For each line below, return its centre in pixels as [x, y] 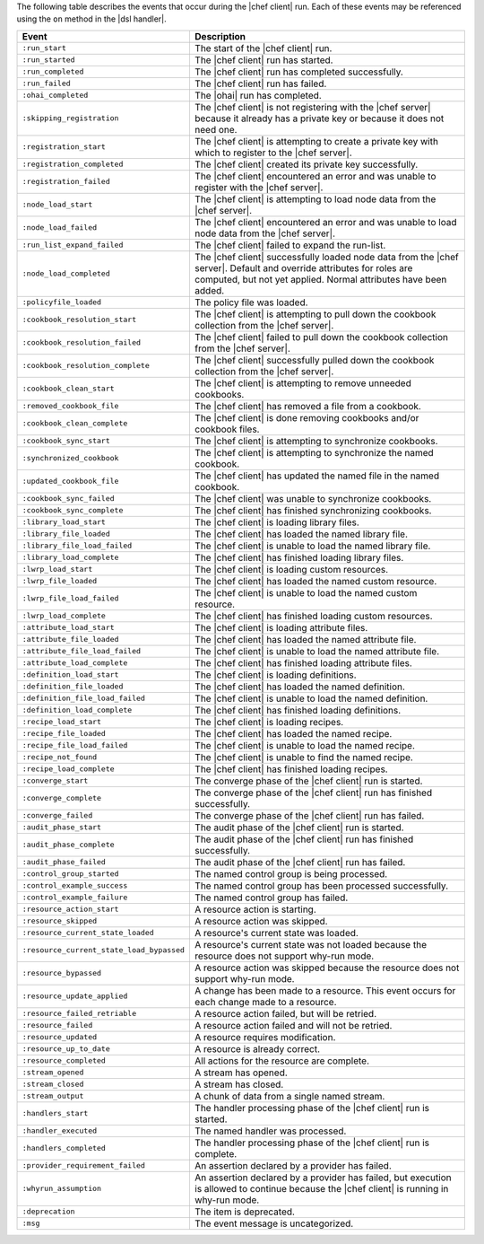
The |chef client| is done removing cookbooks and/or [307, 417]
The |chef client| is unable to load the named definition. [311, 698]
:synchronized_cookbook [70, 458]
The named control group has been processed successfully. [321, 886]
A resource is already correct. [257, 1048]
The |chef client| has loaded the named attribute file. [305, 639]
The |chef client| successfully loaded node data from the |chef [326, 257]
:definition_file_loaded [73, 687]
